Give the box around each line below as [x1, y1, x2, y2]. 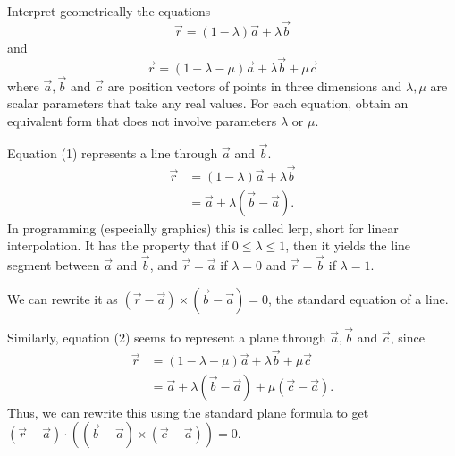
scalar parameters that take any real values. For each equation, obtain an [7, 94, 409, 113]
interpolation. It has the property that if [7, 236, 229, 255]
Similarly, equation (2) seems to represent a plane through [7, 327, 326, 346]
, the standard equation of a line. [268, 289, 449, 308]
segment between [7, 256, 100, 274]
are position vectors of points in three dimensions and [107, 76, 402, 95]
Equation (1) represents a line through [7, 143, 218, 162]
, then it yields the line [285, 236, 411, 255]
